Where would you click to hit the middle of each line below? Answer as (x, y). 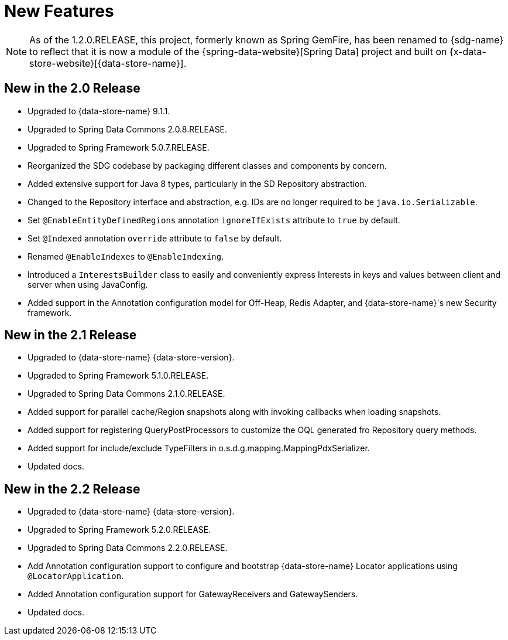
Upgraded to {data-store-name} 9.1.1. (99, 111)
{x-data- (468, 51)
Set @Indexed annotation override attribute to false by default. (155, 238)
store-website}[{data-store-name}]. (108, 63)
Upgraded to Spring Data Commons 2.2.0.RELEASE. (128, 548)
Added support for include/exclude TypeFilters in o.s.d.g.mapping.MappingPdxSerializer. (199, 448)
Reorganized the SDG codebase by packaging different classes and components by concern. (207, 165)
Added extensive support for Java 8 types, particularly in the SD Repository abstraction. (197, 183)
